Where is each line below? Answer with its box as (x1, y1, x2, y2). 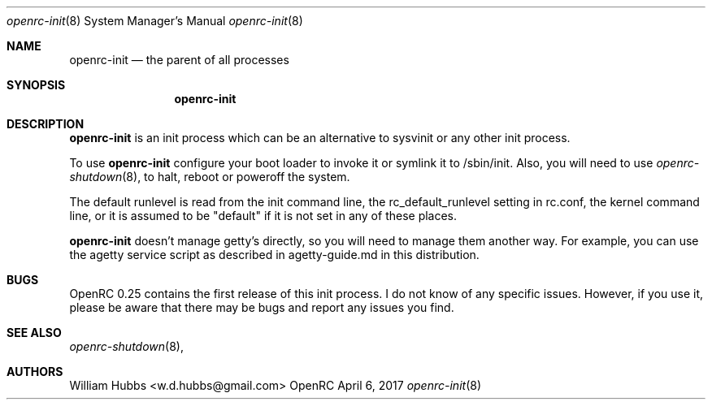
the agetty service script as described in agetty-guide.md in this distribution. (69, 248, 480, 261)
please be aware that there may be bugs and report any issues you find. (69, 300, 454, 314)
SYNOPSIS (7, 78, 66, 92)
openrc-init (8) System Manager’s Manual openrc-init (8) (7, 14, 303, 28)
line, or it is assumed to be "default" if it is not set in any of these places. (69, 209, 458, 222)
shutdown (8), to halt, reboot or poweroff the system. (69, 170, 350, 184)
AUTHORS (7, 365, 63, 378)
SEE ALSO (7, 326, 62, 339)
